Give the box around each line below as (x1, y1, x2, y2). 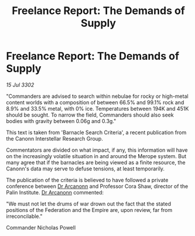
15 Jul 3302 (6, 81, 35, 88)
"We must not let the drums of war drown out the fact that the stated (6, 200, 172, 207)
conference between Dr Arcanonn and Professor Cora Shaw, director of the (6, 183, 189, 190)
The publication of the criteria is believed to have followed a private (6, 176, 169, 183)
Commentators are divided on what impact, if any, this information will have (6, 146, 188, 153)
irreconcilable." (6, 213, 43, 220)
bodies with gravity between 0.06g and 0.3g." (6, 117, 117, 124)
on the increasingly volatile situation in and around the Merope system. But (6, 152, 187, 159)
